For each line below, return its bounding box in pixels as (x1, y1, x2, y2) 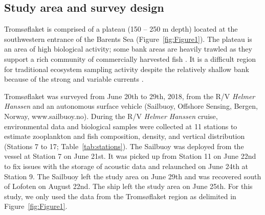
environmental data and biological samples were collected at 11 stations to (4, 121, 237, 131)
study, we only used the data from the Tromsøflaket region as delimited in (4, 190, 236, 201)
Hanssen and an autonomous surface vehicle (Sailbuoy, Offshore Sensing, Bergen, (4, 101, 258, 111)
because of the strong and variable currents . (4, 74, 144, 84)
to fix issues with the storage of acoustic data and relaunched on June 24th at (4, 160, 249, 171)
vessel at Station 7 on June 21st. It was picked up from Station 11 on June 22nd (4, 151, 256, 161)
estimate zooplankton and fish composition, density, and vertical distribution (4, 131, 245, 141)
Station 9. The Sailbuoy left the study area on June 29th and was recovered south (4, 171, 261, 181)
